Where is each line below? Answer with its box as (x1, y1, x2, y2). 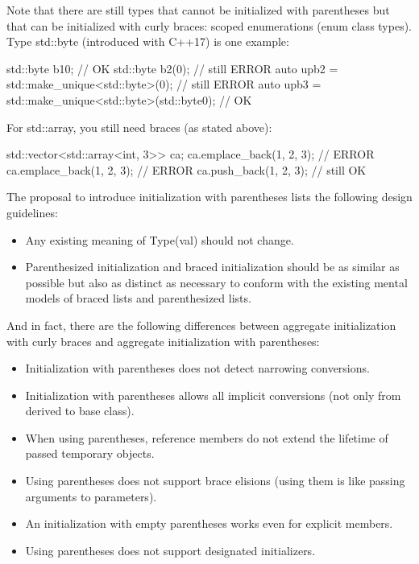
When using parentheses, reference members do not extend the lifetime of (25, 429, 388, 446)
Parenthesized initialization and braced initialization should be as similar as (25, 258, 400, 275)
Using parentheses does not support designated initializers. (25, 541, 316, 558)
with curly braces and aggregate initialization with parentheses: (6, 332, 320, 349)
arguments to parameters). (25, 488, 157, 504)
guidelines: (6, 204, 58, 220)
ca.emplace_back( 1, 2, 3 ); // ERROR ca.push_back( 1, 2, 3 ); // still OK (6, 161, 367, 178)
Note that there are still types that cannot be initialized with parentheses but (6, 2, 390, 18)
